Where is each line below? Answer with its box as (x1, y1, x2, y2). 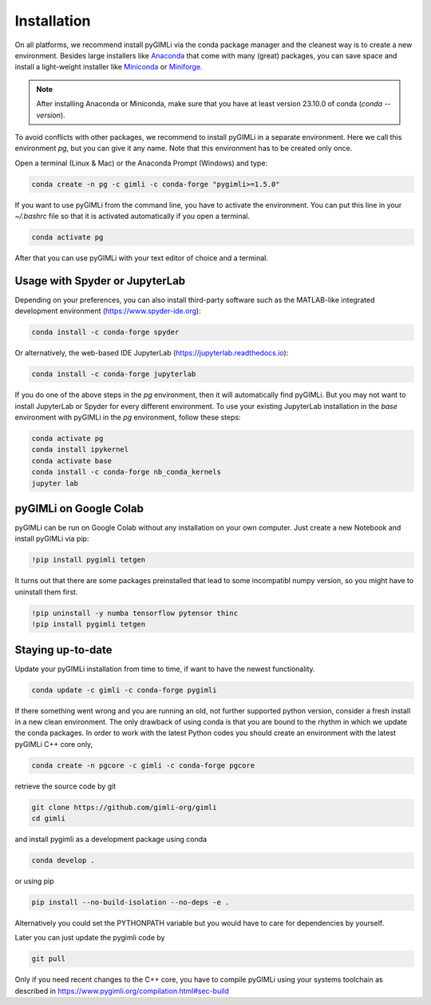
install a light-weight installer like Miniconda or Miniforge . (14, 62, 203, 72)
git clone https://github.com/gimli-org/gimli (31, 803, 217, 812)
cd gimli (31, 814, 66, 823)
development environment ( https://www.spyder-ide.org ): (14, 306, 201, 316)
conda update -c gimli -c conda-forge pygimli (31, 685, 217, 694)
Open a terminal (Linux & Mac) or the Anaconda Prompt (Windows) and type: (14, 158, 267, 168)
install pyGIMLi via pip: (14, 534, 89, 543)
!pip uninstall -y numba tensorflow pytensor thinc (31, 608, 239, 618)
